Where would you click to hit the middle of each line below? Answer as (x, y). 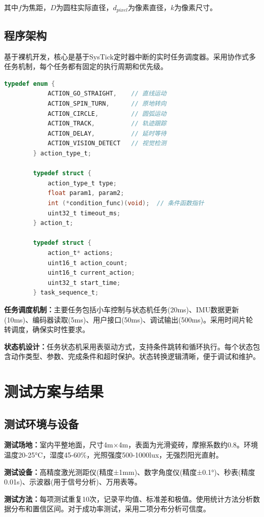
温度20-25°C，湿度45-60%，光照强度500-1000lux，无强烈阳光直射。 (114, 455)
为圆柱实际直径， (85, 7)
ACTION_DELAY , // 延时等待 (107, 133)
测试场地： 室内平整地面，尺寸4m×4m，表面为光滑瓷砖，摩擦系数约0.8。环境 (131, 445)
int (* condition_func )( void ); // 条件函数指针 (126, 203)
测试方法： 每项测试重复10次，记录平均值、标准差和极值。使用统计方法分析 (128, 498)
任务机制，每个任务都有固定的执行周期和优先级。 (86, 66)
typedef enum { (30, 84)
